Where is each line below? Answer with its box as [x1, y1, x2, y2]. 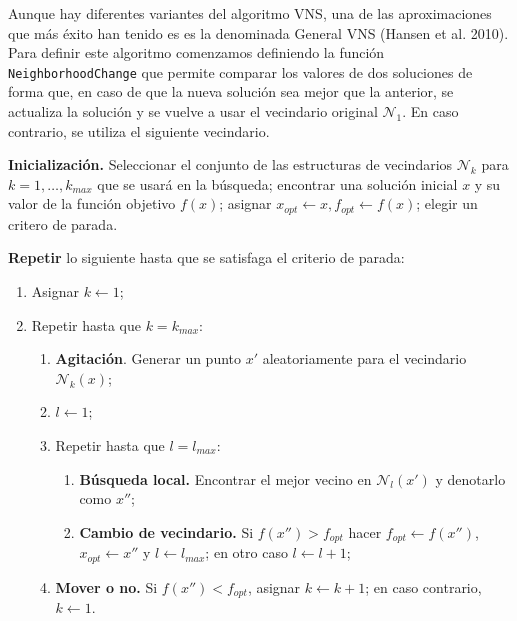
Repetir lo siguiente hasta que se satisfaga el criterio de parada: [8, 247, 405, 268]
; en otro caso [205, 542, 288, 563]
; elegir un [416, 193, 478, 214]
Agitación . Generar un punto [55, 348, 242, 369]
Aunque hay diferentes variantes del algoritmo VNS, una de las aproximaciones [8, 3, 492, 23]
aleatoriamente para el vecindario [262, 348, 467, 369]
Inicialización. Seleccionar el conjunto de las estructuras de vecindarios [8, 154, 453, 175]
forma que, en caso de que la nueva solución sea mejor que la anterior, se [8, 81, 454, 102]
